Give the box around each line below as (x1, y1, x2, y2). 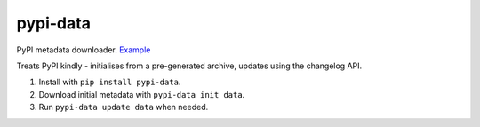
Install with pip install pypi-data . (38, 76, 181, 88)
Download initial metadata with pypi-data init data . (38, 89, 245, 99)
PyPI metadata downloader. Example (16, 44, 151, 55)
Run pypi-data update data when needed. (38, 102, 209, 113)
